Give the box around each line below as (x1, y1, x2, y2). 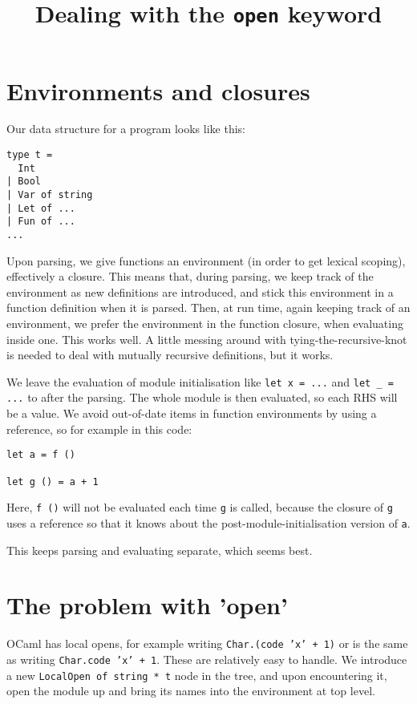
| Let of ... (6, 202, 75, 214)
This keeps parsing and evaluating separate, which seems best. (6, 541, 313, 558)
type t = (6, 149, 53, 161)
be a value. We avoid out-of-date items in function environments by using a (6, 405, 377, 422)
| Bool (6, 176, 41, 188)
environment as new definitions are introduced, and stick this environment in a (6, 283, 394, 300)
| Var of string (6, 189, 93, 200)
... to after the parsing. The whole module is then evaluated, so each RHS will (6, 389, 398, 406)
